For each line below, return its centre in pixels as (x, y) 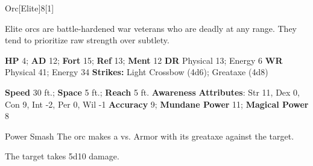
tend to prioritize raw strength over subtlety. (87, 40)
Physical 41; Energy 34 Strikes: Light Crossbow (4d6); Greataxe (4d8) (137, 72)
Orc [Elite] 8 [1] (30, 8)
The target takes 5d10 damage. (62, 156)
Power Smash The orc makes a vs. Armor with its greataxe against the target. (150, 136)
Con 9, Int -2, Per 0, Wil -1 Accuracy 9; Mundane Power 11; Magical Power (157, 104)
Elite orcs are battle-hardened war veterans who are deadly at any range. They (151, 28)
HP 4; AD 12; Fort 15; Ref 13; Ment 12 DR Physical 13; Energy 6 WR (144, 60)
